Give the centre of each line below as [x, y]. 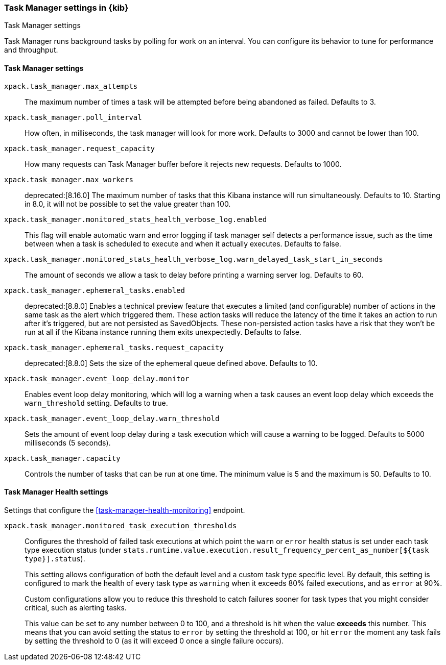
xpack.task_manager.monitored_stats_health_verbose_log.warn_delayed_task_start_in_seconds [194, 259]
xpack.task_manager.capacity [62, 458]
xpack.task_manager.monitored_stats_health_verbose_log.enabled [136, 219]
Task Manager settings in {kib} [66, 8]
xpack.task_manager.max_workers [69, 179]
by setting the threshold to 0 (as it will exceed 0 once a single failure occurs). [154, 641]
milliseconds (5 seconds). [68, 442]
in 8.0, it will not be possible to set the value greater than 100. [128, 204]
